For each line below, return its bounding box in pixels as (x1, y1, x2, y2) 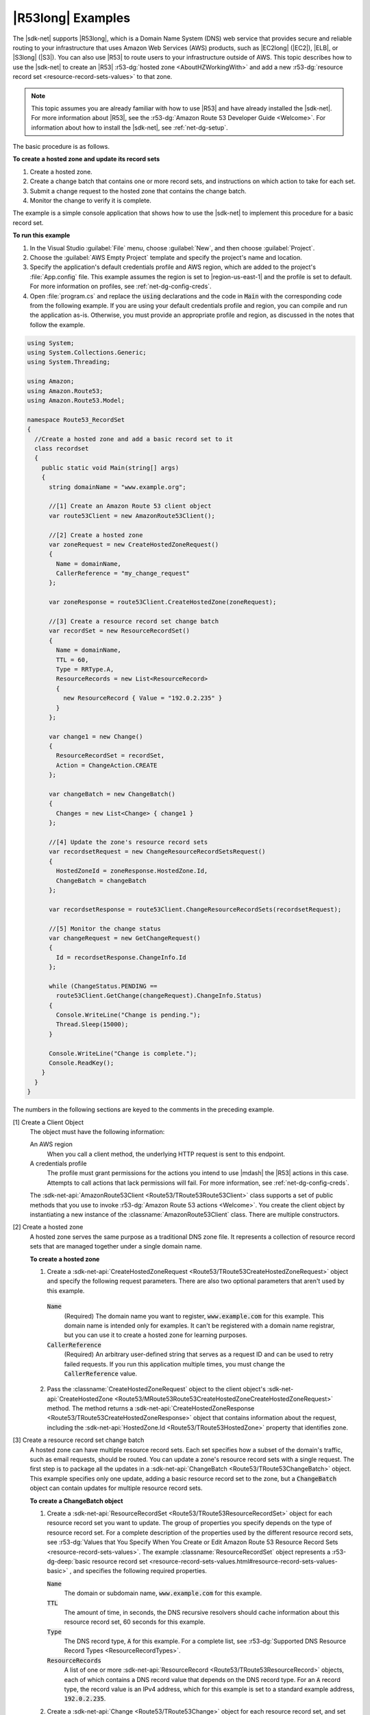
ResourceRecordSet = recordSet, (56, 752, 164, 759)
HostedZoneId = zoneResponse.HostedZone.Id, (56, 867, 208, 875)
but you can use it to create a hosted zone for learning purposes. (64, 1331, 248, 1339)
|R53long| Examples (12, 10, 130, 25)
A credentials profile (29, 1159, 87, 1168)
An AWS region (29, 1140, 73, 1148)
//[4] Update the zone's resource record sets (49, 838, 208, 846)
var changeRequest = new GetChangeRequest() (49, 934, 201, 942)
